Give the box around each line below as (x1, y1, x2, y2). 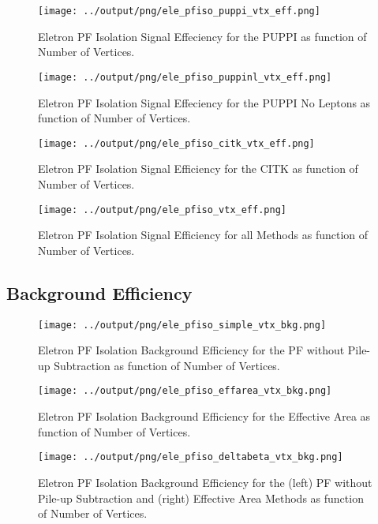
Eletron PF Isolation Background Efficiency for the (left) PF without (38, 473, 372, 490)
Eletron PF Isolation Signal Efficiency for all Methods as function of (38, 226, 369, 243)
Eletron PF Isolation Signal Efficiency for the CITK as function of (38, 160, 358, 177)
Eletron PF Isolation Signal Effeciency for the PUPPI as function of (38, 28, 367, 44)
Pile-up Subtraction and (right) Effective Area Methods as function (38, 489, 364, 506)
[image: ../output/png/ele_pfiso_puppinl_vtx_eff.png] (38, 71, 332, 83)
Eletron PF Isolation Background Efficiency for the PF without (38, 342, 345, 358)
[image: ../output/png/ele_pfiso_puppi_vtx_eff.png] (38, 6, 320, 17)
